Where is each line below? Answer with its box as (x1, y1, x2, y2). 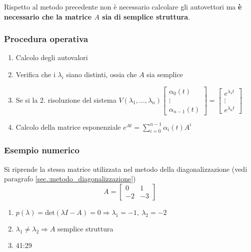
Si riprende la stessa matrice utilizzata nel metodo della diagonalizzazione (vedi (4, 163, 247, 174)
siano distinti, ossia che (66, 69, 137, 79)
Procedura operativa (4, 33, 88, 45)
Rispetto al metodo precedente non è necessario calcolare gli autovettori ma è (4, 2, 242, 12)
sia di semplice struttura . (102, 11, 190, 22)
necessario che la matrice (4, 11, 92, 22)
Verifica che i (15, 69, 55, 79)
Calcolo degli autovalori (15, 52, 88, 63)
